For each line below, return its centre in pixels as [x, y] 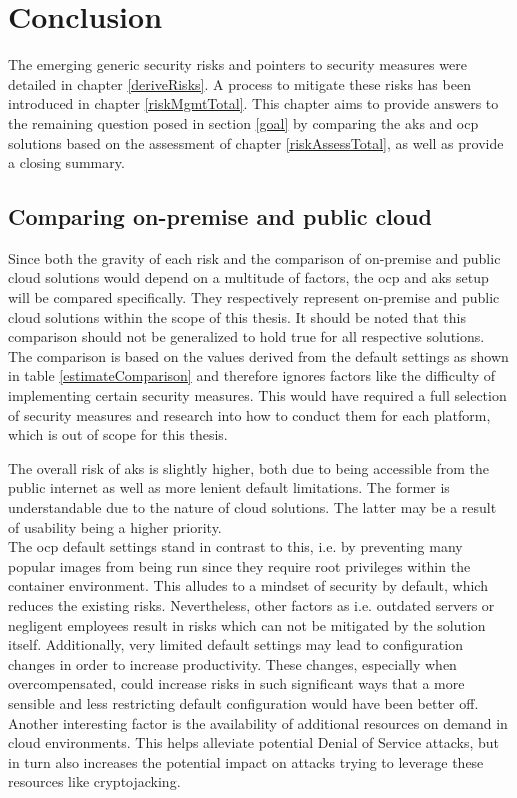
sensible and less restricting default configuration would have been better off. [243, 702]
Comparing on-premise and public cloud [220, 216]
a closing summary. [66, 162]
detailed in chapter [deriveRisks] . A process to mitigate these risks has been [239, 83]
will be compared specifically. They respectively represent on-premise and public [254, 297]
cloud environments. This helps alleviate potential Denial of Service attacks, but [253, 742]
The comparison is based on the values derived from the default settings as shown [258, 355]
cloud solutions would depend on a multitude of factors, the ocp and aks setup [248, 277]
